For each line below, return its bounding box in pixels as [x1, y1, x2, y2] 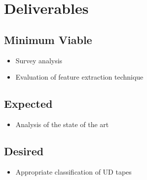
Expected [4, 96, 53, 111]
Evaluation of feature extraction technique [15, 72, 144, 82]
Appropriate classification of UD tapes [15, 166, 132, 177]
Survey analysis [15, 55, 63, 65]
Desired [4, 143, 44, 158]
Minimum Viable [4, 32, 92, 47]
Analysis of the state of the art [15, 119, 109, 129]
